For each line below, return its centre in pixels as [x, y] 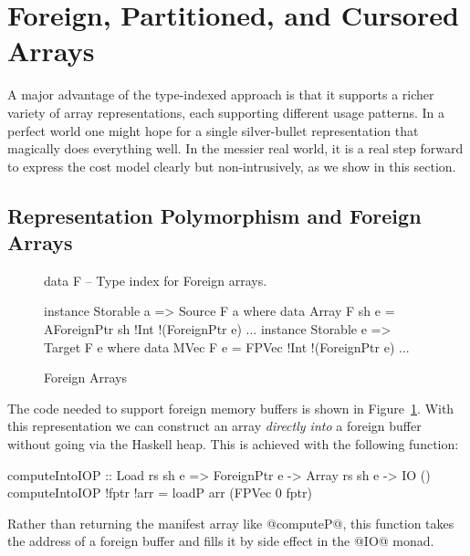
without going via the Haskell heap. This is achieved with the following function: [233, 444]
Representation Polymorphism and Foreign [214, 215]
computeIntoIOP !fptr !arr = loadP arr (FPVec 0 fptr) [160, 493]
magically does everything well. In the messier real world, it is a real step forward [235, 148]
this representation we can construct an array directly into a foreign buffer [214, 426]
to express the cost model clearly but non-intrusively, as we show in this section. [232, 166]
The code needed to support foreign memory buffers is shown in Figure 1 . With [231, 408]
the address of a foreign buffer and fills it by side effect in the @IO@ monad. [221, 541]
